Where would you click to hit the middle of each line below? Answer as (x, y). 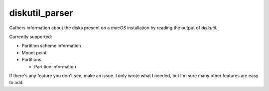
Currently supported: (31, 37)
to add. (16, 83)
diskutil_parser (41, 13)
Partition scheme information (52, 46)
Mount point (34, 52)
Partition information (55, 66)
